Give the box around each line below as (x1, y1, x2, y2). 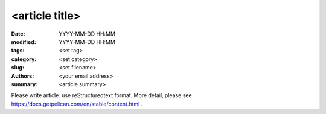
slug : (11, 64, 24, 71)
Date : (11, 30, 25, 37)
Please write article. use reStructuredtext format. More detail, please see (11, 92, 193, 99)
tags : (11, 47, 25, 54)
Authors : (11, 72, 34, 80)
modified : (11, 38, 36, 45)
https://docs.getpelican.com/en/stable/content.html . (11, 100, 143, 107)
